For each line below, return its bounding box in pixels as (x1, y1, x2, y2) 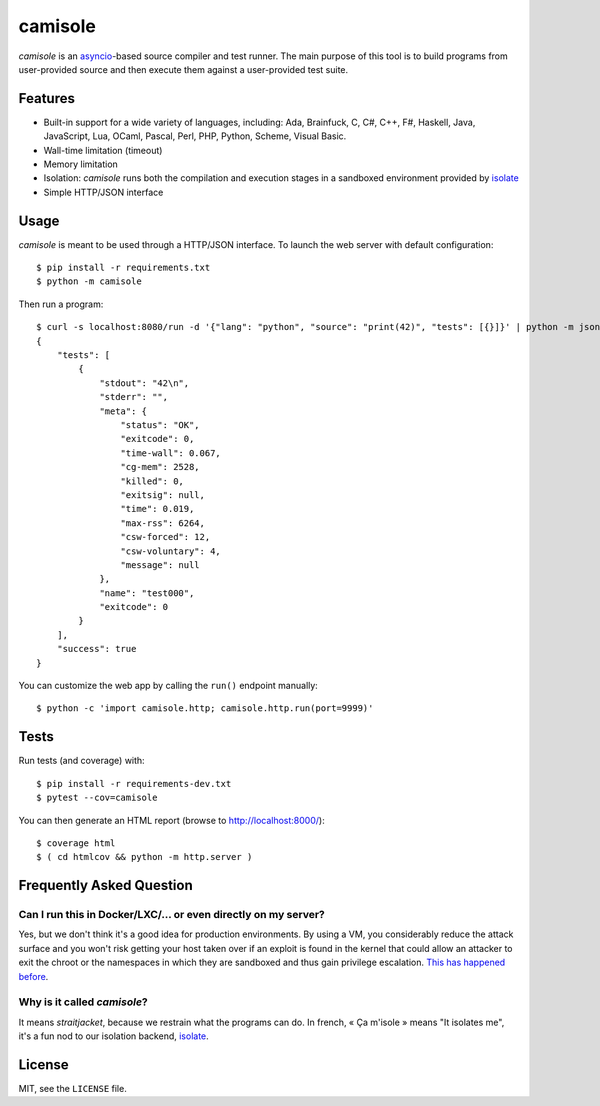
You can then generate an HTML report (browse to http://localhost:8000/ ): (18, 814, 325, 826)
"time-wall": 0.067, (120, 447, 222, 459)
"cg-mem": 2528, (120, 461, 200, 473)
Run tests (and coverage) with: (18, 755, 145, 767)
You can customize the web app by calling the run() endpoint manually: (18, 680, 319, 692)
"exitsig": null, (120, 489, 205, 500)
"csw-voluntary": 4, (120, 545, 222, 557)
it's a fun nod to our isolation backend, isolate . (18, 1030, 209, 1042)
